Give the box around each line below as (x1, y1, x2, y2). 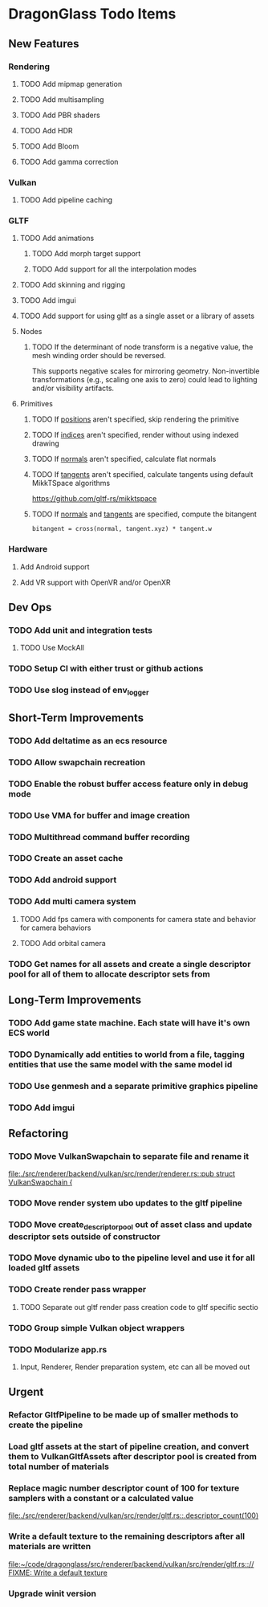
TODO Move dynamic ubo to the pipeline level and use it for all (8, 1252, 255, 1263)
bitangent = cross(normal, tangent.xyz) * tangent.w (31, 525, 213, 533)
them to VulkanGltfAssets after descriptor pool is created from (8, 1451, 258, 1462)
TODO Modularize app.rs (8, 1344, 108, 1355)
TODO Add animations (19, 234, 95, 243)
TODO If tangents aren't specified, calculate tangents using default (31, 470, 254, 479)
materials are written (8, 1541, 91, 1552)
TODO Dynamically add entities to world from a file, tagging (8, 1049, 245, 1060)
